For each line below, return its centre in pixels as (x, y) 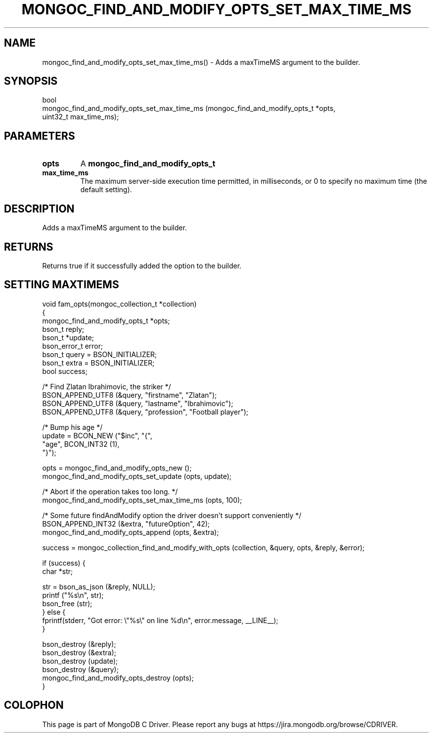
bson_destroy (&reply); (79, 644)
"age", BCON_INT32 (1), (81, 444)
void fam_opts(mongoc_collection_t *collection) (119, 304)
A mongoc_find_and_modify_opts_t (148, 164)
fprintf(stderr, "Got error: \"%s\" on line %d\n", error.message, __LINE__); (160, 620)
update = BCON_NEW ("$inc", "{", (97, 435)
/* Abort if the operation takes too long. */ (110, 491)
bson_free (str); (67, 603)
